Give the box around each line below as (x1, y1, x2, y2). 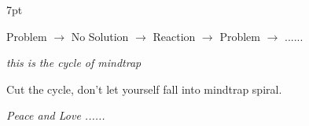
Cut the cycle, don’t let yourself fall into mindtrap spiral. (6, 80, 282, 97)
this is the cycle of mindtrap (6, 54, 142, 71)
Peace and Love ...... (6, 107, 105, 124)
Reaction (153, 28, 196, 44)
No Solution (71, 28, 129, 44)
